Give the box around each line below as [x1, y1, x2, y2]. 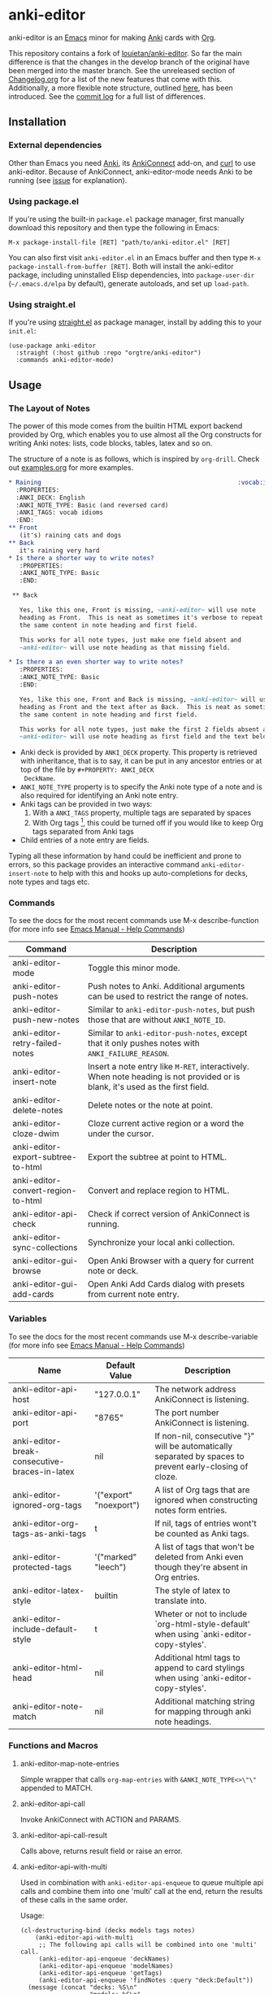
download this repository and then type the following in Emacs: [8, 222, 219, 233]
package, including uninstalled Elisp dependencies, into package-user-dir [8, 270, 255, 280]
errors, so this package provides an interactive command [8, 860, 200, 869]
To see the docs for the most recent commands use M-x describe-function [8, 916, 259, 925]
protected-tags [12, 1561, 71, 1573]
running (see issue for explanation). [8, 175, 128, 185]
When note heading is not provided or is [88, 1071, 240, 1082]
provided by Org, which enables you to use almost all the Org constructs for [8, 429, 262, 439]
